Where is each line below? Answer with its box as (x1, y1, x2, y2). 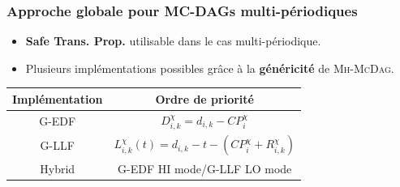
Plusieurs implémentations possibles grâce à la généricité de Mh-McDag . (25, 59, 394, 76)
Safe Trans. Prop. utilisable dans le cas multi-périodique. (25, 32, 321, 49)
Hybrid (40, 159, 75, 176)
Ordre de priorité (155, 90, 254, 107)
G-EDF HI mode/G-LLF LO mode (118, 159, 292, 176)
